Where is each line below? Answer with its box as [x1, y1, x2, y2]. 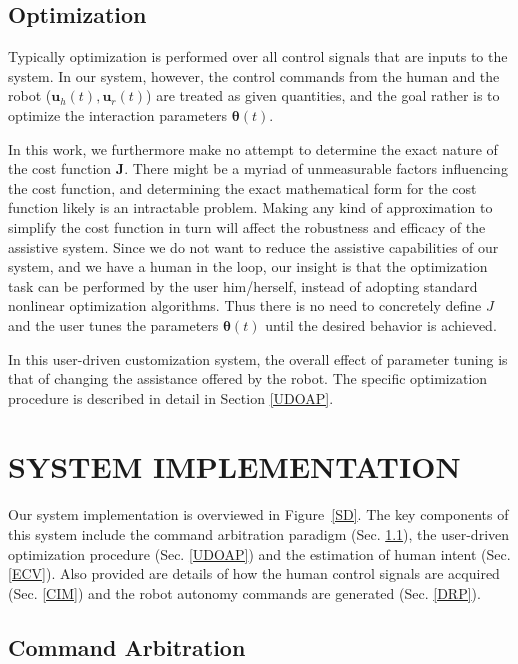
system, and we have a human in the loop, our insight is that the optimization [8, 256, 488, 277]
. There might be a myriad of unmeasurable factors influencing [124, 158, 508, 179]
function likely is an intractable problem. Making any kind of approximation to [8, 197, 493, 218]
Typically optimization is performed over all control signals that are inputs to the [8, 46, 508, 67]
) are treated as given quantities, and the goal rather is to [146, 85, 500, 106]
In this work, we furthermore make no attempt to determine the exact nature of [8, 138, 498, 159]
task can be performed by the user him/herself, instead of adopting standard [8, 275, 478, 296]
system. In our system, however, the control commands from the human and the [8, 65, 500, 86]
